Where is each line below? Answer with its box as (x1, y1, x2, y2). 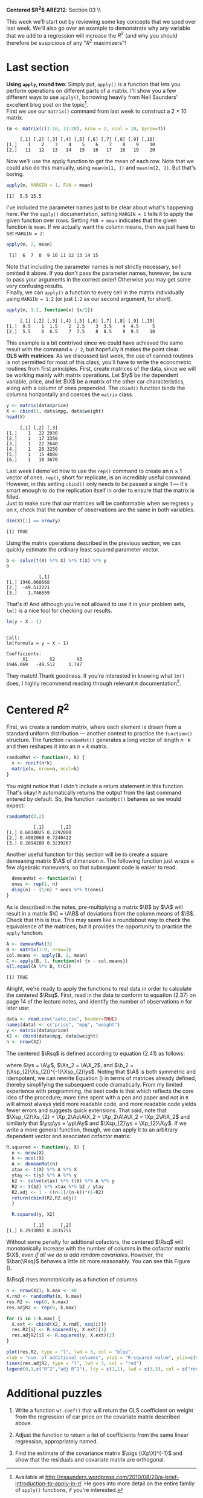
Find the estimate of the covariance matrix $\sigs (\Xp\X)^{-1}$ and (14, 1449, 183, 1457)
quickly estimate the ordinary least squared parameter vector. (6, 545, 160, 553)
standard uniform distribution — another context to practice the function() (6, 730, 193, 737)
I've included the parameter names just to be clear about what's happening (6, 204, 193, 211)
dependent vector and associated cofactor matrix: (6, 1132, 131, 1139)
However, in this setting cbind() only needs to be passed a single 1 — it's (6, 480, 188, 487)
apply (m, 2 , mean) (6, 241, 53, 248)
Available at (14, 1473, 44, 1480)
